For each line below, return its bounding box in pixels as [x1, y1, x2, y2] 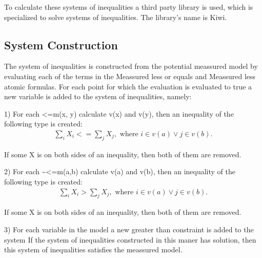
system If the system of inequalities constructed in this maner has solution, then [4, 234, 256, 245]
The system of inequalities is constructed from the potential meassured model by [4, 61, 258, 71]
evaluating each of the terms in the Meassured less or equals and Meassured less [4, 70, 256, 81]
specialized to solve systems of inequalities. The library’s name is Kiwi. [4, 11, 227, 22]
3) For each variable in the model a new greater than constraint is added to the [4, 224, 254, 234]
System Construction [4, 36, 118, 52]
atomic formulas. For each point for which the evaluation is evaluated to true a [4, 81, 252, 91]
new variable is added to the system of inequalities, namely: [4, 91, 192, 102]
